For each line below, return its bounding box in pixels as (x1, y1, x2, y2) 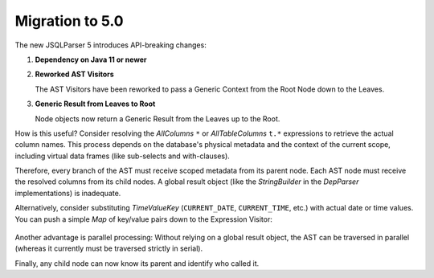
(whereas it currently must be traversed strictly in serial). (14, 243, 203, 253)
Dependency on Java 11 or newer (35, 55, 147, 64)
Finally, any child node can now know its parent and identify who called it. (14, 258, 260, 268)
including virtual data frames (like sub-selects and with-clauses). (14, 151, 231, 161)
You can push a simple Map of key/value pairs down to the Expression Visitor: (14, 214, 272, 224)
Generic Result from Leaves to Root (35, 99, 156, 108)
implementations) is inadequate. (14, 188, 121, 198)
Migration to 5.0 (14, 12, 124, 30)
